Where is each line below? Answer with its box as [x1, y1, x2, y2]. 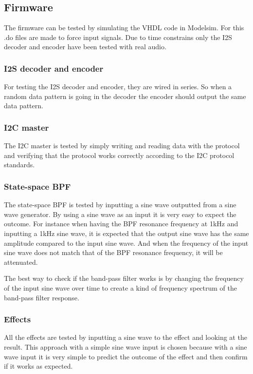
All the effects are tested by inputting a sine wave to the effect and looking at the [4, 332, 247, 342]
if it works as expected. [4, 361, 73, 371]
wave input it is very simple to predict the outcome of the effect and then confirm [4, 351, 248, 361]
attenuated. [4, 256, 38, 267]
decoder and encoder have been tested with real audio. [4, 41, 166, 52]
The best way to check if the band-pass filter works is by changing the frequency [4, 273, 244, 283]
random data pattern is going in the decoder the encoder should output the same [4, 91, 246, 101]
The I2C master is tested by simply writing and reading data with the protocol [4, 140, 240, 151]
